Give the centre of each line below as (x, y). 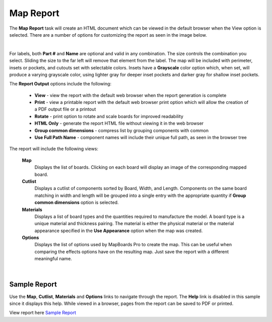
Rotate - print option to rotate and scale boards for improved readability (109, 116)
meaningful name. (53, 259)
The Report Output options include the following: (60, 84)
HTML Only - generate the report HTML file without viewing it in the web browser (119, 124)
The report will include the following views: (54, 149)
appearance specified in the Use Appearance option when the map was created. (119, 231)
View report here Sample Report (43, 313)
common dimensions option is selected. (77, 202)
